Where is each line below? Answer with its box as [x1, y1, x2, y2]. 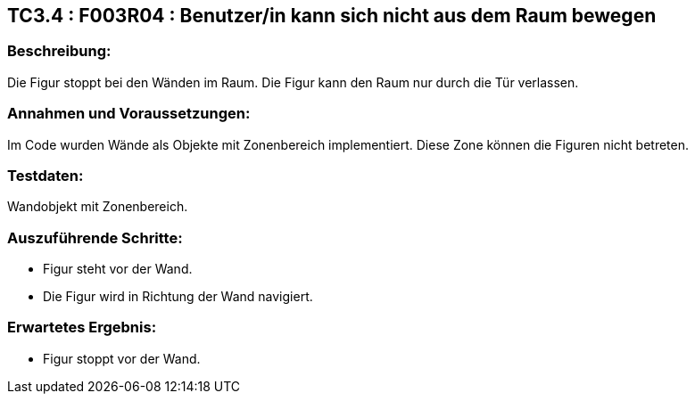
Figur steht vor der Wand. [43, 261, 193, 277]
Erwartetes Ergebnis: [7, 318, 157, 337]
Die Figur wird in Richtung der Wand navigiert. [43, 289, 313, 305]
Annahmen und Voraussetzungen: [7, 104, 251, 123]
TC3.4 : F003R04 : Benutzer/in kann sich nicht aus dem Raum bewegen [7, 4, 657, 27]
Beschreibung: [7, 42, 112, 61]
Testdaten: [7, 166, 84, 184]
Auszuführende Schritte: [7, 228, 183, 247]
